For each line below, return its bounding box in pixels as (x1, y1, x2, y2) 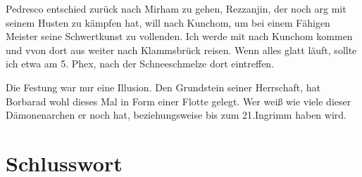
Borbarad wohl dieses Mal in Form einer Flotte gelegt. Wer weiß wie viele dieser (6, 93, 351, 108)
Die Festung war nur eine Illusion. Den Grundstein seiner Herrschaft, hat (6, 79, 320, 94)
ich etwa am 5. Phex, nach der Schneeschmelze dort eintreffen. (6, 56, 275, 71)
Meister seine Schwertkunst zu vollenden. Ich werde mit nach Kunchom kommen (6, 29, 353, 44)
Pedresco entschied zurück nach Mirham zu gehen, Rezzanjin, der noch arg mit (6, 1, 347, 15)
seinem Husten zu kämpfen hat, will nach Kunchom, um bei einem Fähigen (6, 15, 330, 29)
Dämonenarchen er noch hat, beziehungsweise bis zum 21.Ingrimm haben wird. (6, 107, 347, 122)
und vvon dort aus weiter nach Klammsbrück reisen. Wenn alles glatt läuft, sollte (6, 42, 357, 57)
